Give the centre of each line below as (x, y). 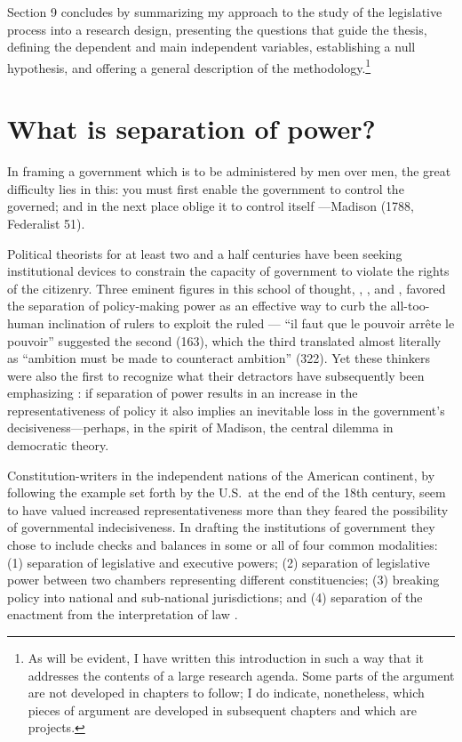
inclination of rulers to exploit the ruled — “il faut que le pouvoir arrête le (251, 323)
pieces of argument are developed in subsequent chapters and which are (222, 710)
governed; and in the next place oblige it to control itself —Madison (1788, (211, 206)
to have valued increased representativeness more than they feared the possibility (228, 509)
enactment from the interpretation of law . (123, 614)
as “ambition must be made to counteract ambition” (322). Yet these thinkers (219, 358)
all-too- (410, 306)
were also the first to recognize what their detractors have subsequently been (216, 375)
